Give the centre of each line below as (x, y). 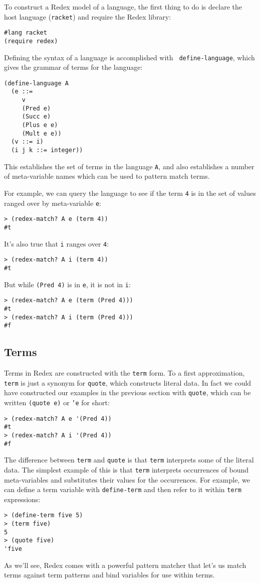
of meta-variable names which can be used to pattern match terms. (107, 176)
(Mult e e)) (42, 133)
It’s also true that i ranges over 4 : (57, 243)
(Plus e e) (40, 125)
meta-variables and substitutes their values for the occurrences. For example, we (127, 479)
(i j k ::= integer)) (47, 150)
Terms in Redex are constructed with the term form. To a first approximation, (124, 373)
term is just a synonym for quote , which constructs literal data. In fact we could (128, 382)
